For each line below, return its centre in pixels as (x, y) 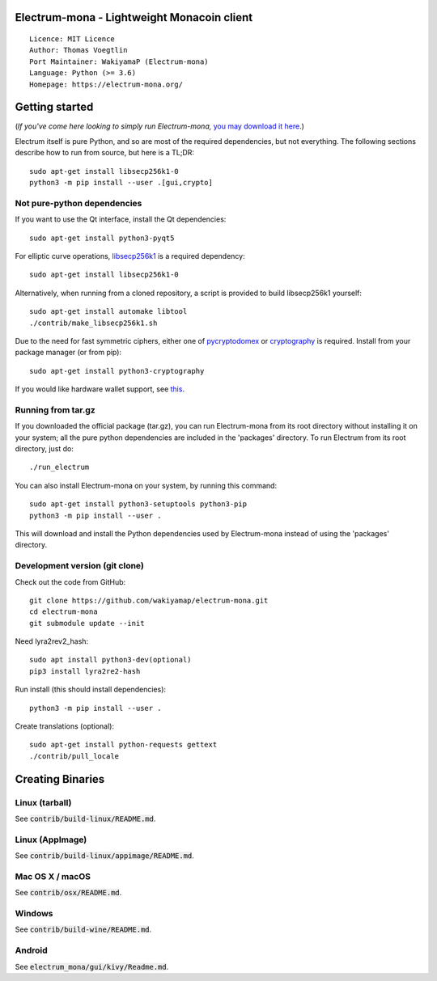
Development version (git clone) (80, 566)
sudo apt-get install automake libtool (108, 312)
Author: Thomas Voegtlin (78, 50)
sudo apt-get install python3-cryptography (117, 371)
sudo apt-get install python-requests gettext (123, 745)
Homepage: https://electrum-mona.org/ (106, 84)
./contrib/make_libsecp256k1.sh (93, 323)
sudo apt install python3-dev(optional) (110, 660)
